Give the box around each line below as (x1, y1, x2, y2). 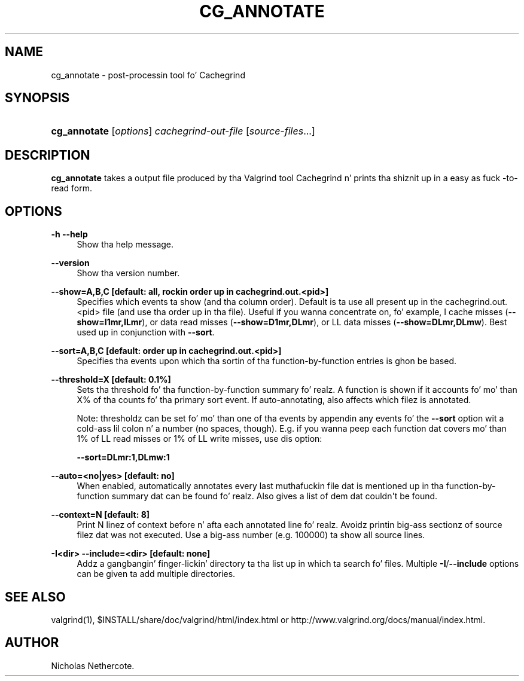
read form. (51, 183, 93, 194)
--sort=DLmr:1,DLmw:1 (77, 452, 170, 463)
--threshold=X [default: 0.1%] (51, 374, 171, 385)
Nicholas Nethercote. (51, 660, 135, 671)
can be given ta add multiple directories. (77, 569, 236, 579)
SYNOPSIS (5, 90, 70, 106)
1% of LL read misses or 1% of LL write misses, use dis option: (77, 433, 322, 444)
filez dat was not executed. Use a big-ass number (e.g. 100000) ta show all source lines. (77, 530, 425, 540)
